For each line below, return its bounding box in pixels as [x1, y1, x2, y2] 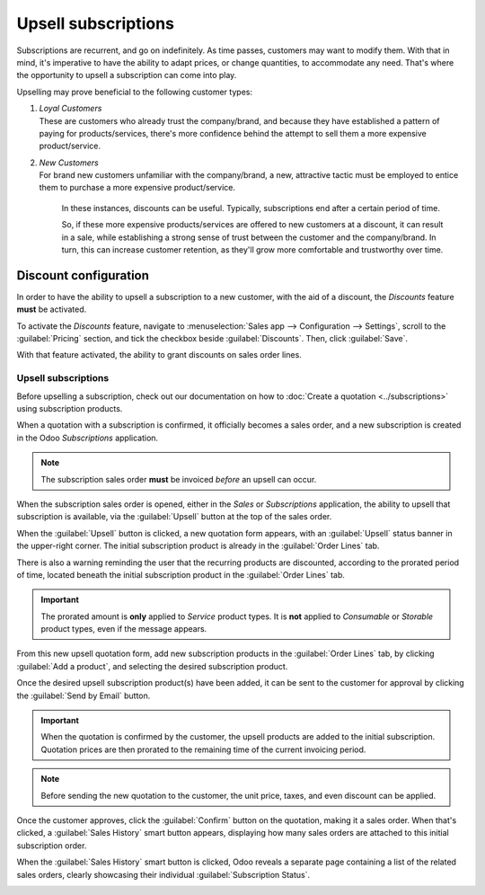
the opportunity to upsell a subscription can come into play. [16, 70, 237, 81]
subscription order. [16, 840, 87, 851]
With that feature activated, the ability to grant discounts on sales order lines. [16, 350, 303, 360]
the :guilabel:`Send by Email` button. [16, 690, 151, 701]
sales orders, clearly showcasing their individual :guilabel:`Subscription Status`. [16, 869, 311, 880]
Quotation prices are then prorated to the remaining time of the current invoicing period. [40, 744, 366, 755]
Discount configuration [16, 268, 150, 283]
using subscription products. [16, 403, 123, 414]
